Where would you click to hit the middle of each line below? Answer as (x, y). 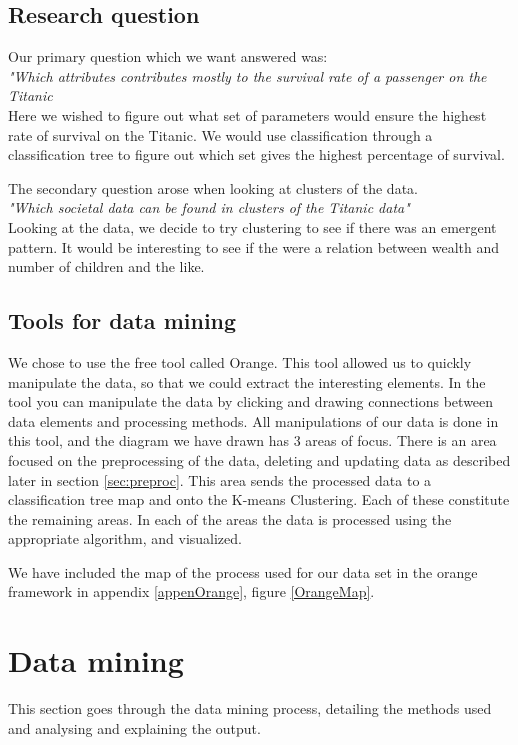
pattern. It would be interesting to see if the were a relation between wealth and (254, 246)
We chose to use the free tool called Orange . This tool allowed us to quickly (240, 361)
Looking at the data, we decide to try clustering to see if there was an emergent (252, 226)
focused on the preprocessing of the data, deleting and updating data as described (259, 459)
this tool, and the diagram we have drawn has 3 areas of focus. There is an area (252, 440)
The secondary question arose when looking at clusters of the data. (213, 187)
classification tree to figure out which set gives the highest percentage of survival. (256, 154)
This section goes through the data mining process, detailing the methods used (250, 708)
